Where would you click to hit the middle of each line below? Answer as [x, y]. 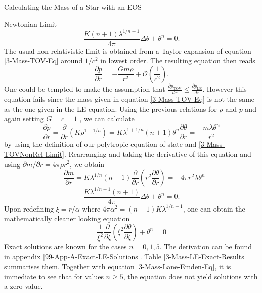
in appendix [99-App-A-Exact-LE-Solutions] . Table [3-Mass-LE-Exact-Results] [125, 256]
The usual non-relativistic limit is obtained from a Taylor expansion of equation [128, 50]
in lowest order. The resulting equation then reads [178, 60]
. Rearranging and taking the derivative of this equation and [158, 154]
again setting [24, 119]
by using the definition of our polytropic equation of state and [100, 144]
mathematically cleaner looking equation [67, 218]
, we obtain [87, 164]
